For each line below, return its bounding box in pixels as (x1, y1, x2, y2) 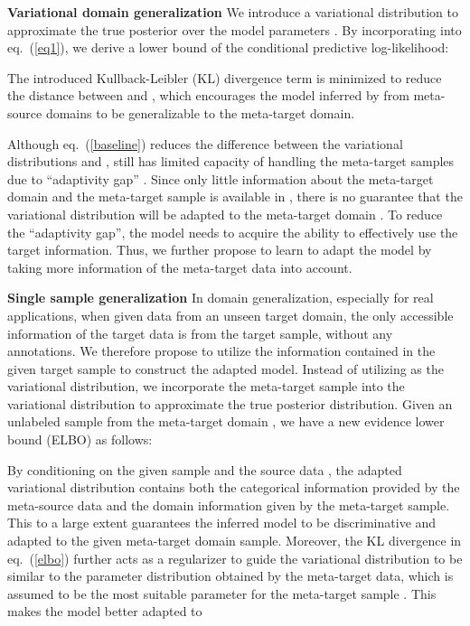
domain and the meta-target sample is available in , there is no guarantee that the (7, 187, 463, 206)
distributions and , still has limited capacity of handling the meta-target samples (7, 152, 455, 171)
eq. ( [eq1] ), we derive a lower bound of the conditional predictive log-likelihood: (7, 38, 449, 57)
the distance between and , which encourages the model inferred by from (7, 86, 409, 105)
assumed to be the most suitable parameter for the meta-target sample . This (7, 584, 437, 603)
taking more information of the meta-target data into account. (7, 257, 352, 276)
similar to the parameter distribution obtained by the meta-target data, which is (7, 566, 454, 585)
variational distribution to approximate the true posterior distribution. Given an (7, 394, 453, 413)
